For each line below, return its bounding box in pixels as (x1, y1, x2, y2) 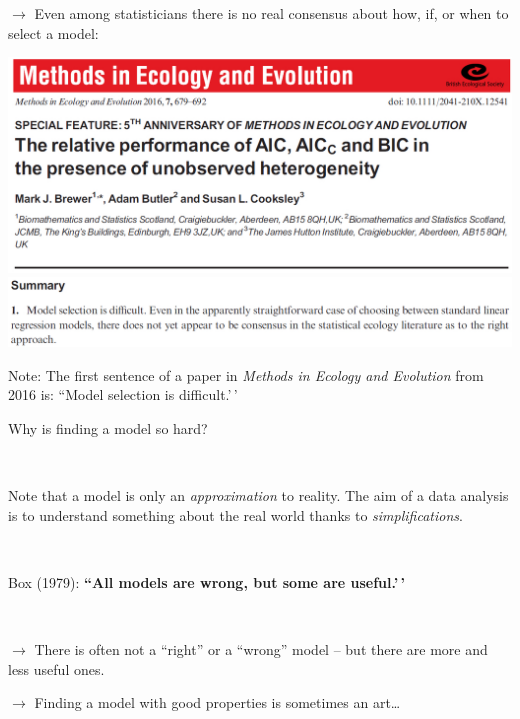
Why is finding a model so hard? (8, 418, 208, 439)
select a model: (8, 22, 99, 43)
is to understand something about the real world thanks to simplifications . (8, 504, 463, 525)
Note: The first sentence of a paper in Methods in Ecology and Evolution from (8, 364, 484, 385)
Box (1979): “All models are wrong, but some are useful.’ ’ (8, 572, 406, 592)
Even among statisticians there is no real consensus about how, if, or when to (34, 3, 509, 23)
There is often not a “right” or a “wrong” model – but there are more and (34, 639, 488, 660)
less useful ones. (8, 658, 105, 679)
